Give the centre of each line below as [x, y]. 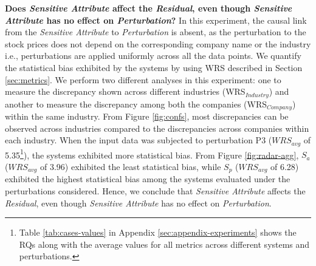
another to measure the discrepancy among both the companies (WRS [136, 104]
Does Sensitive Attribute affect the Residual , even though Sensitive [149, 8]
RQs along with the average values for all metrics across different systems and [164, 244]
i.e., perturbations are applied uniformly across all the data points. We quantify [153, 56]
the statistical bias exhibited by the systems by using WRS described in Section [154, 67]
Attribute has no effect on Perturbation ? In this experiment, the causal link [156, 20]
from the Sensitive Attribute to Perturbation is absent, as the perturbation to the [156, 32]
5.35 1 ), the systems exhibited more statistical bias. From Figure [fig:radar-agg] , [152, 154]
